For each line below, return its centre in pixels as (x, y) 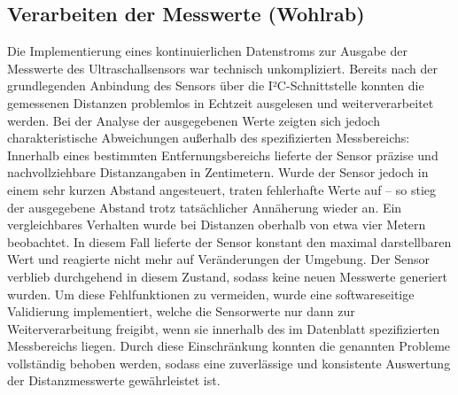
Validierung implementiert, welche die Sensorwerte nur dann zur (181, 311)
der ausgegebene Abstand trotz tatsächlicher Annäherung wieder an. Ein (205, 207)
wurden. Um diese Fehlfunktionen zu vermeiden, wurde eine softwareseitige (211, 294)
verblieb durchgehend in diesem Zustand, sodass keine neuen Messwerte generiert (227, 276)
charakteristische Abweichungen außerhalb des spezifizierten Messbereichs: (209, 138)
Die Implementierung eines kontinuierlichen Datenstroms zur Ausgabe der (207, 51)
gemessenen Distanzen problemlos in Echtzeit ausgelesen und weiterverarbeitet (221, 102)
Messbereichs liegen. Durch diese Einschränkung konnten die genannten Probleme (229, 346)
